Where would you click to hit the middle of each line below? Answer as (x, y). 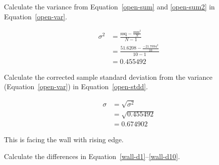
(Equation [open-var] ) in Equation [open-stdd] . (76, 86)
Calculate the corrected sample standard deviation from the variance (108, 77)
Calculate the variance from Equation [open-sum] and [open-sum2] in (109, 6)
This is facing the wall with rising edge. (64, 139)
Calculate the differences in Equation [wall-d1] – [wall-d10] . (92, 156)
